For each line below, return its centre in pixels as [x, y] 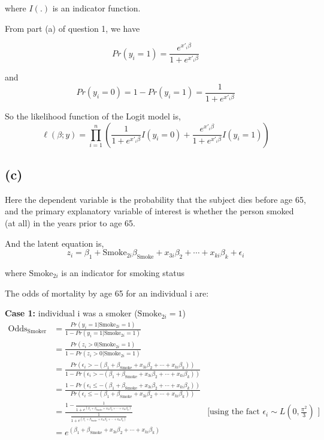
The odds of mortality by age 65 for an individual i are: [107, 293]
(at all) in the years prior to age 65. [70, 222]
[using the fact [234, 412]
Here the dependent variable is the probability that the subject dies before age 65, [155, 199]
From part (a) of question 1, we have [72, 28]
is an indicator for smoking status [123, 272]
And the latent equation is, [54, 243]
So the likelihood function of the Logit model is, [93, 116]
